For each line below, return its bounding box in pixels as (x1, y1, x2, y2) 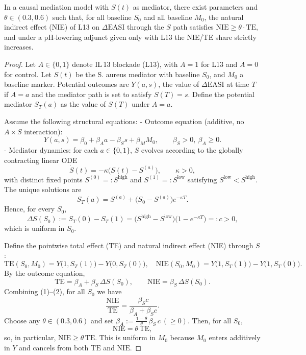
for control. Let (4, 68, 52, 79)
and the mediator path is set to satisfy (32, 88, 152, 99)
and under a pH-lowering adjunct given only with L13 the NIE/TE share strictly (4, 31, 257, 42)
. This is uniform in (95, 332, 156, 343)
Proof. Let (4, 58, 36, 69)
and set (90, 315, 114, 325)
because (170, 332, 194, 343)
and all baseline (143, 11, 192, 22)
